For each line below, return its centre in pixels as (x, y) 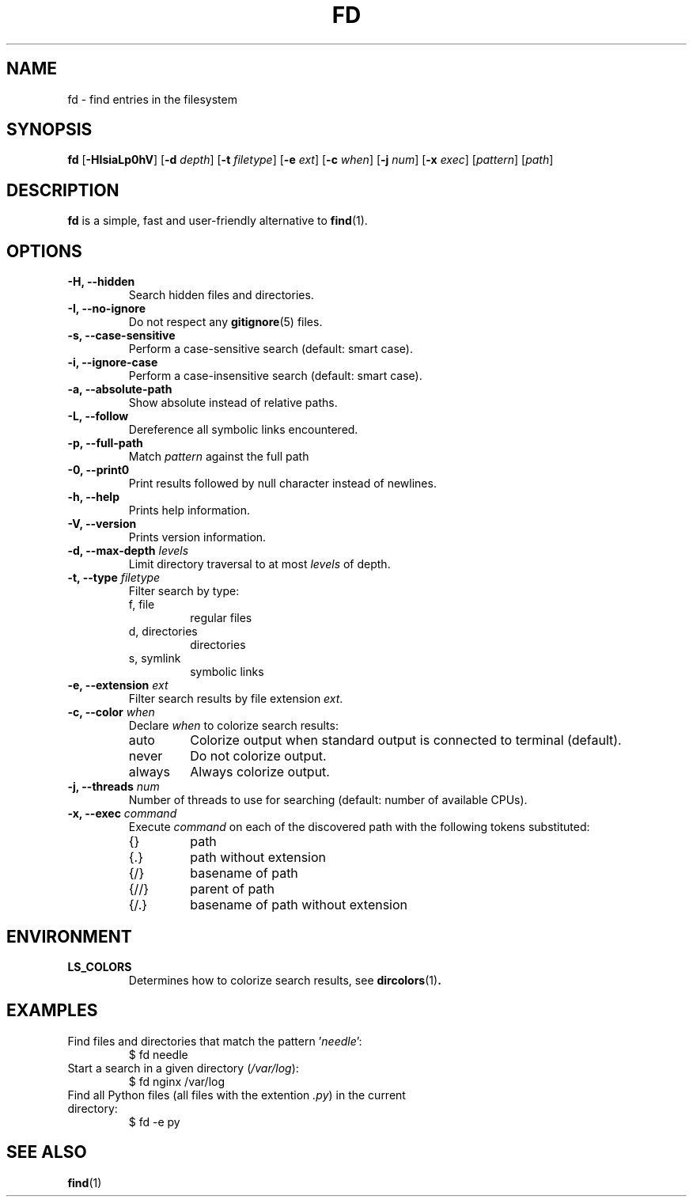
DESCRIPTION (63, 190)
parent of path (233, 889)
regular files (221, 618)
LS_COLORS (100, 966)
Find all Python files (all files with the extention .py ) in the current (237, 1095)
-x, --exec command (122, 814)
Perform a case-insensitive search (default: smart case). (275, 376)
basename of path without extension (299, 905)
